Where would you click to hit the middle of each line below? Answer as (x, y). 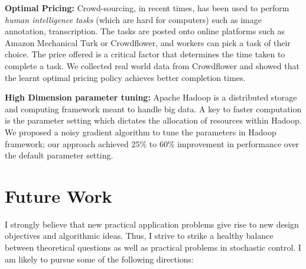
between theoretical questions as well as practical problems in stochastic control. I (153, 247)
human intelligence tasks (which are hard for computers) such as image (133, 19)
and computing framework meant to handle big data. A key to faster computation (153, 108)
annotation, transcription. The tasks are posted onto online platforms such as (145, 31)
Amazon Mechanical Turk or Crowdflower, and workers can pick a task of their (148, 42)
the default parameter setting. (59, 155)
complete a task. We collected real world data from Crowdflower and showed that (152, 65)
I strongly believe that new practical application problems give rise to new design (152, 224)
